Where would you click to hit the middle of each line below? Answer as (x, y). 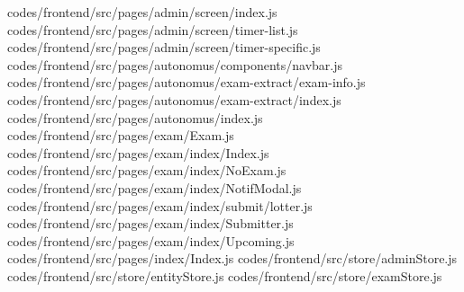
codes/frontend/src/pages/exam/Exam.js (121, 135)
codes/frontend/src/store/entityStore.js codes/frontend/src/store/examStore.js (225, 275)
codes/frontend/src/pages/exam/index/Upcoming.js (151, 240)
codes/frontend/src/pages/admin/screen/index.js (142, 12)
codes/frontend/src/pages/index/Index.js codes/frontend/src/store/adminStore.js (232, 258)
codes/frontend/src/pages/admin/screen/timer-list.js (153, 29)
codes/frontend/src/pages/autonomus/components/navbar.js (175, 64)
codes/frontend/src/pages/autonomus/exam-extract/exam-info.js (187, 82)
